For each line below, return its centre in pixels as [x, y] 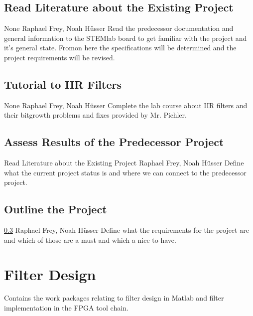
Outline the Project [56, 209]
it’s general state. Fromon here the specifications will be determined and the [120, 48]
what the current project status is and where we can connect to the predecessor [125, 172]
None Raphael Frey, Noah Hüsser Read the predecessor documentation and [119, 28]
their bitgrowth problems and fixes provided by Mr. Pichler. [95, 115]
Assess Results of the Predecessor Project [114, 142]
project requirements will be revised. [60, 57]
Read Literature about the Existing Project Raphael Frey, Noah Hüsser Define [124, 163]
